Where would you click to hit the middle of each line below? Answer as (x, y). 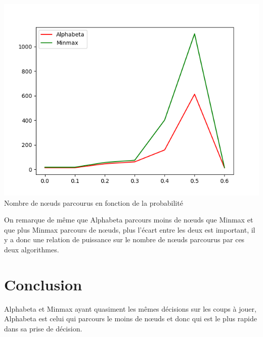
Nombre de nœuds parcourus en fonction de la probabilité (94, 202)
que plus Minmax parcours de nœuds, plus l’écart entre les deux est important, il (130, 229)
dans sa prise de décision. (43, 328)
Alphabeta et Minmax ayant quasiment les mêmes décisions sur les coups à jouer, (130, 308)
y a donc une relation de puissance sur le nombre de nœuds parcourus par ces (124, 239)
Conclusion (43, 284)
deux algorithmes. (32, 249)
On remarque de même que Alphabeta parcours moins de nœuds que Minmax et (129, 220)
